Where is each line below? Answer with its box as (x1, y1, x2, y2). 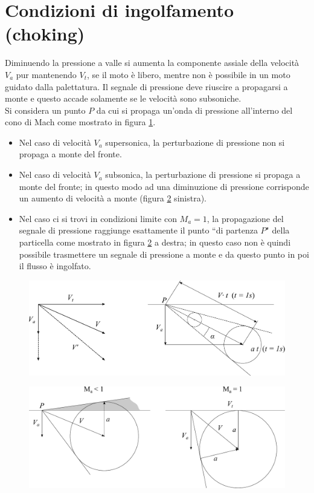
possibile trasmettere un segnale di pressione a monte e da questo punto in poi (19, 247, 309, 260)
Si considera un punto (5, 103, 86, 116)
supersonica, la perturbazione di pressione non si (105, 135, 285, 148)
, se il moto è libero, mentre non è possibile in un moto (86, 68, 290, 80)
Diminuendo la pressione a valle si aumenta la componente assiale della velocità (5, 56, 300, 69)
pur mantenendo (16, 68, 77, 80)
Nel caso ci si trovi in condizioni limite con (19, 212, 177, 224)
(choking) (5, 21, 85, 46)
